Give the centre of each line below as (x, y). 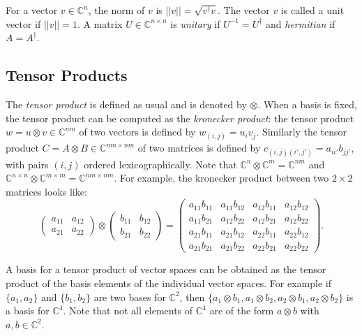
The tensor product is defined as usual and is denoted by (126, 104)
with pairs (27, 164)
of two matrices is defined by (199, 148)
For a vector (32, 10)
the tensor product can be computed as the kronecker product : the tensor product (180, 118)
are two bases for (130, 297)
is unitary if (195, 23)
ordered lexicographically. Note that (160, 164)
